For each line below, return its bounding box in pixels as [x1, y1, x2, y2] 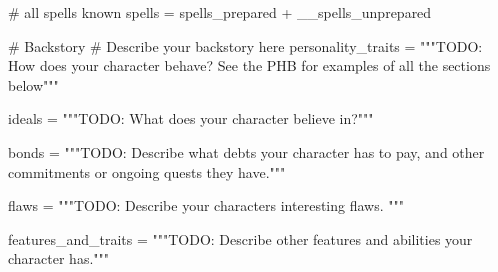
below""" [8, 74, 59, 95]
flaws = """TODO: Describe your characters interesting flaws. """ [8, 195, 404, 216]
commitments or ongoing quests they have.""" [8, 161, 286, 182]
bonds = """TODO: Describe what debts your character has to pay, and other [8, 141, 485, 162]
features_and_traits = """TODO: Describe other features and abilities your [8, 228, 473, 249]
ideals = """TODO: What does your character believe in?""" [8, 108, 374, 129]
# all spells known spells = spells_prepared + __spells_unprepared [8, 2, 432, 22]
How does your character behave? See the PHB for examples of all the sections [8, 55, 491, 76]
